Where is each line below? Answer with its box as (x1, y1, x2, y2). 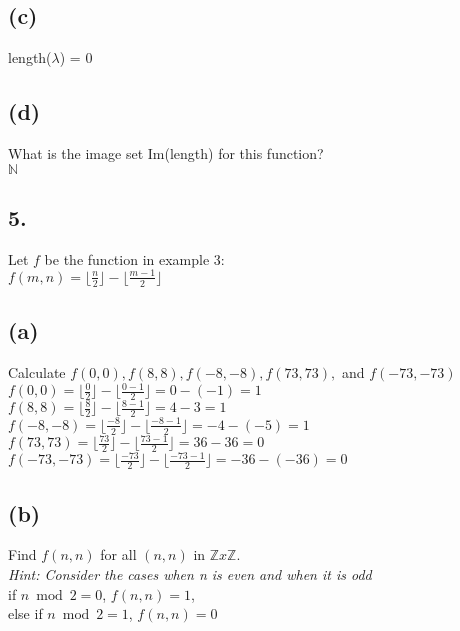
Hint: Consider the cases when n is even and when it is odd (8, 564, 372, 585)
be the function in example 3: (44, 248, 225, 269)
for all (100, 544, 137, 565)
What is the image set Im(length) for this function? (8, 143, 324, 163)
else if (8, 603, 43, 624)
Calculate (8, 361, 66, 382)
